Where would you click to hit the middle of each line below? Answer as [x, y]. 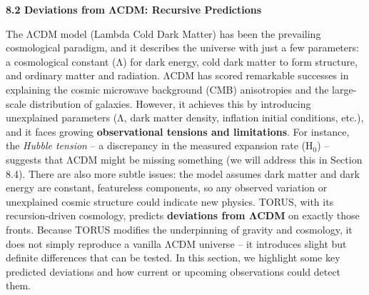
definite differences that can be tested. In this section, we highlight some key [173, 257]
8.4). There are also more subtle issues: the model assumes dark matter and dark [183, 173]
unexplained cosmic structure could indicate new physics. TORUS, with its [170, 201]
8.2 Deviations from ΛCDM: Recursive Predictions [134, 9]
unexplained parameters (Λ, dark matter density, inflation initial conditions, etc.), [185, 117]
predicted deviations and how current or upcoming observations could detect [173, 271]
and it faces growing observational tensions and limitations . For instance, [178, 131]
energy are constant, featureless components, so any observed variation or [167, 187]
